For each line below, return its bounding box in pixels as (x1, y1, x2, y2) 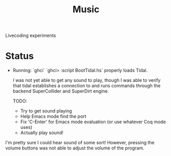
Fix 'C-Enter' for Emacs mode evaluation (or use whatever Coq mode (20, 119, 166, 125)
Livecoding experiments (5, 32, 56, 39)
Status (5, 50, 34, 62)
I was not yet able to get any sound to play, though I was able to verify (12, 77, 161, 83)
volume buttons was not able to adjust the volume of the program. (5, 145, 144, 151)
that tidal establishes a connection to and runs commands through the (12, 83, 161, 89)
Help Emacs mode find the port (20, 114, 87, 120)
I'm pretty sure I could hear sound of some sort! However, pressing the (5, 140, 155, 146)
